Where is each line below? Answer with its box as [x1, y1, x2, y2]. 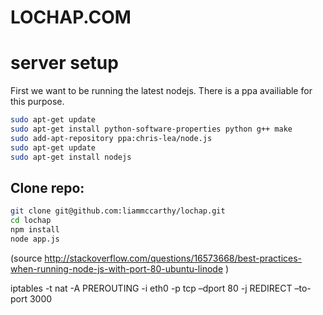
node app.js [10, 234, 60, 244]
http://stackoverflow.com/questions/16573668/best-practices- [44, 252, 303, 264]
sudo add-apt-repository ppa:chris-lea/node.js [10, 133, 213, 143]
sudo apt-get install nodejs [10, 152, 132, 162]
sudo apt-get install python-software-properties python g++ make [10, 124, 293, 134]
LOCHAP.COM [10, 6, 132, 29]
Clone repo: [10, 179, 85, 196]
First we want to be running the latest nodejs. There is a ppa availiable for [10, 85, 313, 97]
